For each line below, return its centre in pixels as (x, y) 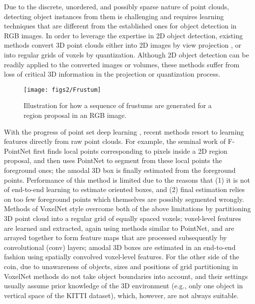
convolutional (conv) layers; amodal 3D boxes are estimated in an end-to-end (120, 247)
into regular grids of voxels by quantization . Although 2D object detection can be (127, 54)
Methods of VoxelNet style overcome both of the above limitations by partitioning (127, 208)
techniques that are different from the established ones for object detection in (120, 26)
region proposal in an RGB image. (75, 115)
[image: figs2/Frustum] (62, 90)
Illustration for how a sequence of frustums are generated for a (118, 105)
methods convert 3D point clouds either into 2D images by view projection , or (123, 45)
